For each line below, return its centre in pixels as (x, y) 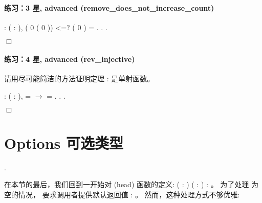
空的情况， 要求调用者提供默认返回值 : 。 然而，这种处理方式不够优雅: (122, 194)
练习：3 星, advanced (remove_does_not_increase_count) (109, 7)
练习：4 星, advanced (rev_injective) (70, 59)
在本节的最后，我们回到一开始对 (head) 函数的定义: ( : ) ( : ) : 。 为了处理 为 (131, 184)
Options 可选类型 (64, 142)
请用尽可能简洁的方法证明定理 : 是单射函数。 (79, 78)
